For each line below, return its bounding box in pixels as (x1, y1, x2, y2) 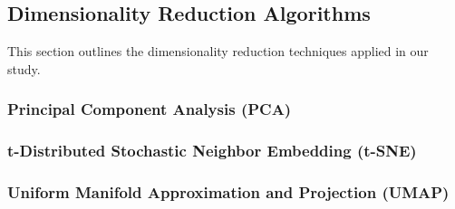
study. (7, 59, 41, 78)
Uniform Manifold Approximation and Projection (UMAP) (7, 181, 450, 203)
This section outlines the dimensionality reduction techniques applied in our (7, 42, 429, 61)
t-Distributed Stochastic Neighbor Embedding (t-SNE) (7, 139, 417, 162)
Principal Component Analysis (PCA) (7, 98, 292, 120)
